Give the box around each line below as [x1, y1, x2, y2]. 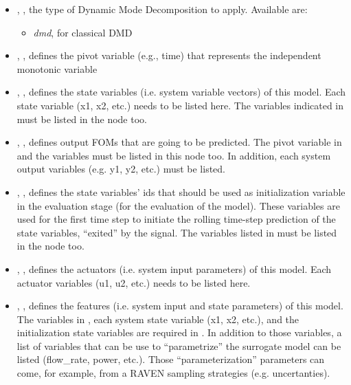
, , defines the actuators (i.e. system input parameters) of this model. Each [16, 261, 332, 276]
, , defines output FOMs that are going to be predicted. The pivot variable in [16, 135, 342, 149]
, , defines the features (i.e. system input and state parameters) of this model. [16, 298, 343, 313]
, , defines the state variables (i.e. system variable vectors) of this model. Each [16, 85, 346, 99]
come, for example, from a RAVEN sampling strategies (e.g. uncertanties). [16, 366, 330, 380]
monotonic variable [16, 61, 98, 76]
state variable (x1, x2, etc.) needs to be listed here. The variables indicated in [16, 98, 344, 112]
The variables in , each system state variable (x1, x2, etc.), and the [16, 311, 299, 326]
